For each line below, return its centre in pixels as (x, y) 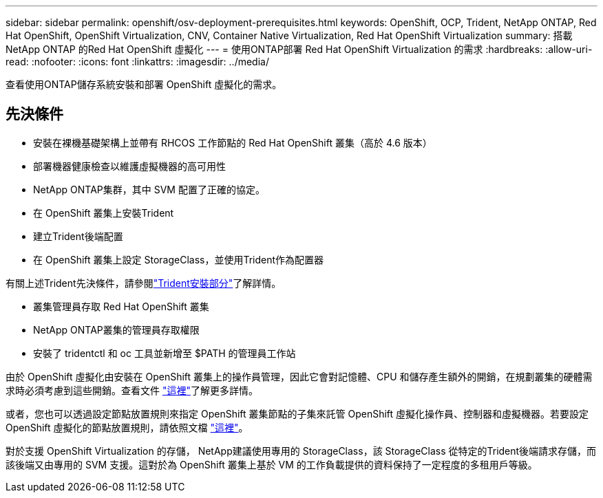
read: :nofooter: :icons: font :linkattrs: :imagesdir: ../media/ (137, 62)
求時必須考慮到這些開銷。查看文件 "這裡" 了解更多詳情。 (132, 390)
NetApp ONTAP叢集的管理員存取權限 (116, 329)
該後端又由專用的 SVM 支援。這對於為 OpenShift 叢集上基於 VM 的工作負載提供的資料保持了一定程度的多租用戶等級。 (272, 464)
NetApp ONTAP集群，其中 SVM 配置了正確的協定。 (149, 189)
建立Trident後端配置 (78, 236)
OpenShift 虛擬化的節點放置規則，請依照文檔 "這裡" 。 (127, 427)
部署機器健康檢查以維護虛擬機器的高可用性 (129, 166)
